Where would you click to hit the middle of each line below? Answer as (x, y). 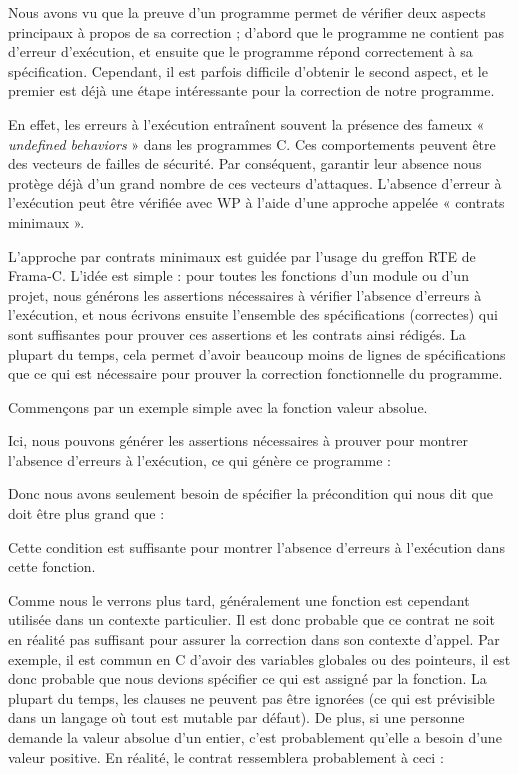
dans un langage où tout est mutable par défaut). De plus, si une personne (236, 717)
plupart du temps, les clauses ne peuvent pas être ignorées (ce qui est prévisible (251, 697)
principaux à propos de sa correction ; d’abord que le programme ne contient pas (256, 31)
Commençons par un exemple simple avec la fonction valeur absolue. (218, 406)
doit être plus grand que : (86, 513)
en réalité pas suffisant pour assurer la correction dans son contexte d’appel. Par (254, 639)
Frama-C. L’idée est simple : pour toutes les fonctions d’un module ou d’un (238, 275)
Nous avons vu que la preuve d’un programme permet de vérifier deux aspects (247, 12)
